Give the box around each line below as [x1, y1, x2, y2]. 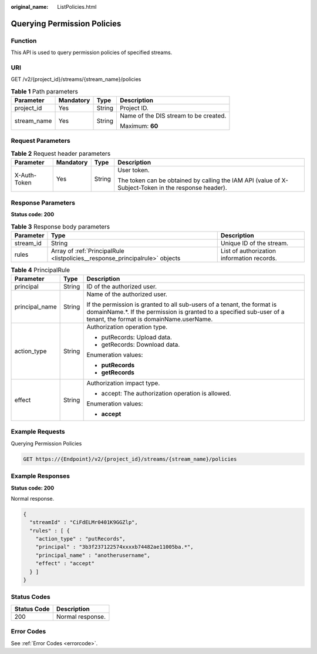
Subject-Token [117, 184, 158, 192]
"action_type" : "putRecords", [35, 535, 126, 542]
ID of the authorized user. [86, 283, 157, 291]
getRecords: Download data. [101, 341, 180, 349]
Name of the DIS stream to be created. [119, 112, 227, 120]
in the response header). [159, 184, 227, 192]
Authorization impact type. [86, 379, 160, 387]
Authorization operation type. [86, 323, 168, 331]
